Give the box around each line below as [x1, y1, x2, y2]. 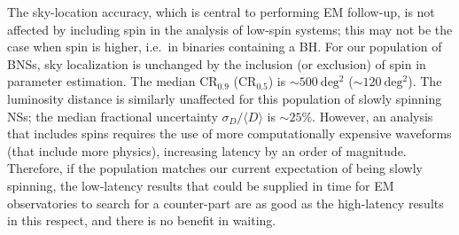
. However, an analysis [312, 106, 433, 125]
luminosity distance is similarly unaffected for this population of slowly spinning [7, 89, 442, 107]
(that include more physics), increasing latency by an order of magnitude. [7, 141, 407, 160]
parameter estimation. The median [7, 72, 196, 90]
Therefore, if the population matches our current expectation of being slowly [7, 159, 423, 177]
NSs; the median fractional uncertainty [7, 106, 218, 125]
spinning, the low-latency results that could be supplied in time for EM [7, 176, 394, 194]
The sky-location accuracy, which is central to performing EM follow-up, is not [7, 3, 435, 20]
